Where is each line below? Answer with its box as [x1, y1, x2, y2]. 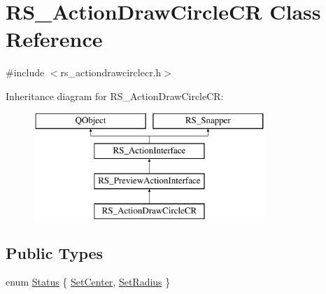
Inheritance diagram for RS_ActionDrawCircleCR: [6, 88, 224, 103]
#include [6, 65, 45, 80]
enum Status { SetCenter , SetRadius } [6, 274, 171, 289]
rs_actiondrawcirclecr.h [60, 65, 162, 80]
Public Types [6, 241, 104, 263]
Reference [6, 24, 103, 53]
